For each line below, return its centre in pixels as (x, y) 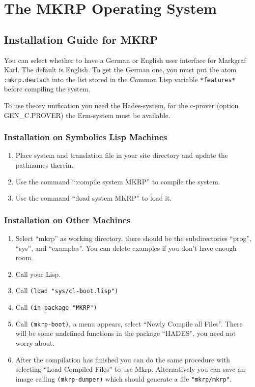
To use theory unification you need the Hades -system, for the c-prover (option (121, 105)
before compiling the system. (47, 89)
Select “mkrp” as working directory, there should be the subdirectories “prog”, (133, 238)
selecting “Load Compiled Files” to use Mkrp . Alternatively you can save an (130, 369)
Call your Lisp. (38, 274)
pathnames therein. (44, 165)
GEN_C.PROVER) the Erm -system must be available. (87, 115)
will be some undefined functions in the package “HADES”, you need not (126, 333)
